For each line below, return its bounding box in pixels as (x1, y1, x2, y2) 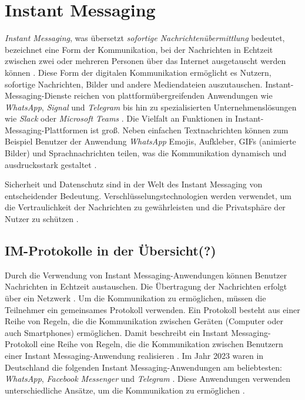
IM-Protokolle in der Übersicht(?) (5, 241, 216, 260)
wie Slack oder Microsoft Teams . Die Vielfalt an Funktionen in (5, 112, 233, 125)
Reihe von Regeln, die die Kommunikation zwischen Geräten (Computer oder (5, 315, 283, 327)
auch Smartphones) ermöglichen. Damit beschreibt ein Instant (5, 326, 229, 338)
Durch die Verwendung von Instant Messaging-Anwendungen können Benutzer (5, 268, 287, 281)
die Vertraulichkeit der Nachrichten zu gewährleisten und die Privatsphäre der (5, 201, 286, 213)
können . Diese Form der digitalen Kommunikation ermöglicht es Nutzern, (5, 66, 272, 78)
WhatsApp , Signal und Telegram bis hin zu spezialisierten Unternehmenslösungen (5, 100, 297, 113)
